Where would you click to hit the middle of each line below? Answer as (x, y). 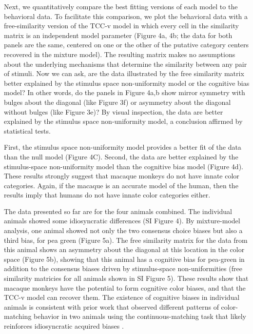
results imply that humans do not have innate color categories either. (107, 195)
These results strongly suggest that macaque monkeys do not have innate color (122, 176)
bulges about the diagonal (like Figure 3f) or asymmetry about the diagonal (117, 102)
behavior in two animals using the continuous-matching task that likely (140, 316)
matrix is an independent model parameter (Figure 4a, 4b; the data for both (118, 35)
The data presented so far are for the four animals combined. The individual (118, 211)
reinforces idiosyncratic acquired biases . (64, 326)
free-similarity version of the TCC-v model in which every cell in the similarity (121, 26)
